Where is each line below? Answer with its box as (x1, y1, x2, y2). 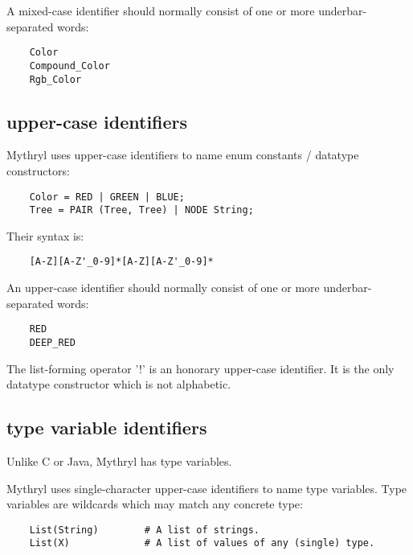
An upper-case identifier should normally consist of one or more (6, 279, 320, 296)
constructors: (6, 162, 70, 179)
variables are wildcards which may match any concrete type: (6, 495, 303, 512)
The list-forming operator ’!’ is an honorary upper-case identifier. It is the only (6, 360, 395, 376)
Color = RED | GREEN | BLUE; (29, 191, 185, 203)
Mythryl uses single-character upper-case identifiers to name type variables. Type (6, 479, 407, 496)
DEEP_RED (29, 336, 76, 348)
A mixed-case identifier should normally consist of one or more (6, 2, 315, 18)
